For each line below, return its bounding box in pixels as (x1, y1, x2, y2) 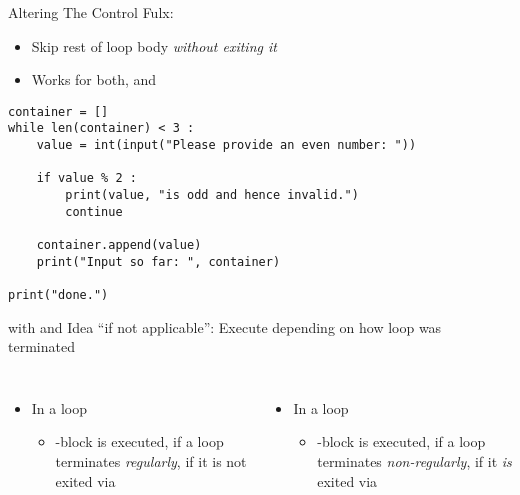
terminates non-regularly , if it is (317, 451, 512, 472)
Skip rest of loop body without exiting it (31, 35, 277, 56)
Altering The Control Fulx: (8, 2, 174, 22)
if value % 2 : (36, 171, 137, 186)
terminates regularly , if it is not (55, 451, 247, 472)
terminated (8, 336, 75, 357)
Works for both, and (31, 69, 157, 90)
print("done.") (8, 288, 109, 302)
